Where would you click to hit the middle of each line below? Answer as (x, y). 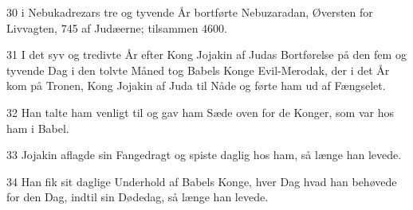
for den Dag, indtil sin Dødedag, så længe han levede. (138, 197)
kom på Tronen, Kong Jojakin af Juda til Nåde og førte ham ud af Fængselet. (196, 86)
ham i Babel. (38, 128)
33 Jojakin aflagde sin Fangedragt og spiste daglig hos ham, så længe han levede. (204, 155)
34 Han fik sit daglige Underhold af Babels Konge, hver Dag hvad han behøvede (202, 181)
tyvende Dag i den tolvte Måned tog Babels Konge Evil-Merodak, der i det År (198, 70)
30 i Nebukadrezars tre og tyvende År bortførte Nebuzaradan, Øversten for (190, 12)
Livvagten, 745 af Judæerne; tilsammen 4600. (117, 27)
